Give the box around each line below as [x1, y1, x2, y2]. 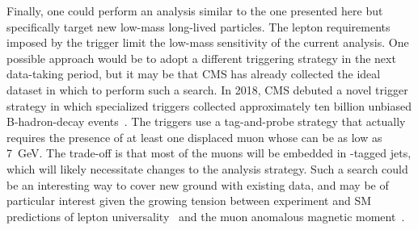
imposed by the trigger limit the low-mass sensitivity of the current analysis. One [6, 34, 409, 51]
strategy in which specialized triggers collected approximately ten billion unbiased [6, 97, 412, 114]
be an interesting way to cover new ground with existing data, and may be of [6, 176, 389, 193]
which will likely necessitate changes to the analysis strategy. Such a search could [6, 160, 408, 177]
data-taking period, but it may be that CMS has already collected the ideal [6, 65, 381, 82]
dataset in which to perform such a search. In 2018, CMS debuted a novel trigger [6, 81, 408, 98]
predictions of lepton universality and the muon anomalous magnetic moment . [6, 207, 405, 224]
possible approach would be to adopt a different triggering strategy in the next [6, 49, 396, 66]
